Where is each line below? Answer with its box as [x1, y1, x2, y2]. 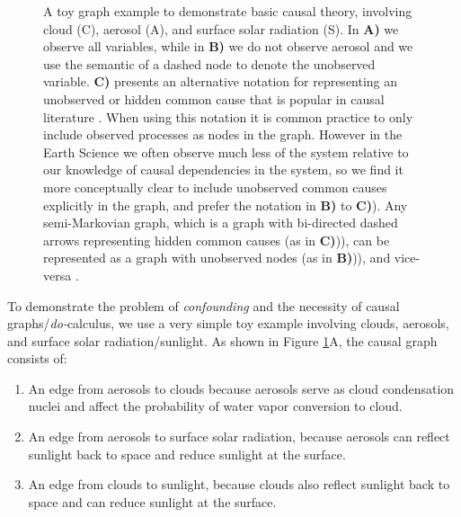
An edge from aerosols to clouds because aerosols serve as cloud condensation [28, 379, 455, 397]
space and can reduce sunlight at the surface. [28, 492, 277, 511]
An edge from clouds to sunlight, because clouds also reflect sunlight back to [28, 475, 450, 494]
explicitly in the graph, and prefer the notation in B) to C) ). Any [43, 195, 408, 214]
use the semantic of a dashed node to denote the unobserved [43, 54, 376, 73]
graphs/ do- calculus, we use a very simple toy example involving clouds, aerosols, [7, 314, 449, 333]
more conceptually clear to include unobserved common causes [43, 177, 387, 196]
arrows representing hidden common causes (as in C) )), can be [43, 230, 390, 249]
